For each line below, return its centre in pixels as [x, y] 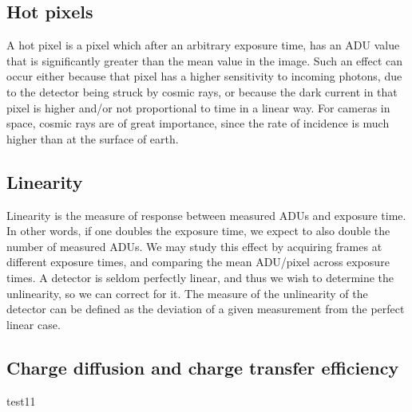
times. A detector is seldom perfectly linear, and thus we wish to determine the [200, 277]
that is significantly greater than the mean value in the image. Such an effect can [205, 60]
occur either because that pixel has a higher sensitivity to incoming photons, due [204, 76]
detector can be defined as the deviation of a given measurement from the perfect [206, 309]
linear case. [34, 324]
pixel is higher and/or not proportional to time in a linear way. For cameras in [198, 107]
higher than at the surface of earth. [93, 138]
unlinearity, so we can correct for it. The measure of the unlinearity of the [187, 293]
